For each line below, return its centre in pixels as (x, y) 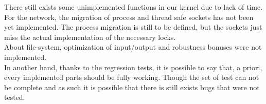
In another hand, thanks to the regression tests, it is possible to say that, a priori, (133, 67)
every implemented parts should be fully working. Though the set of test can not (132, 77)
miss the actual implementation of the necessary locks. (90, 37)
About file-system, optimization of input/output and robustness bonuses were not (133, 47)
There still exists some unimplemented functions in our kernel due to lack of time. (134, 7)
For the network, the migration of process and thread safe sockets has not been (129, 17)
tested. (15, 97)
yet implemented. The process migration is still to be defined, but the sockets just (133, 27)
